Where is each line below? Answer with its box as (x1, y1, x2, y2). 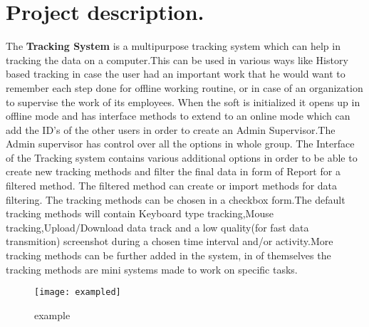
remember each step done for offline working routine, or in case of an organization (6, 80, 363, 95)
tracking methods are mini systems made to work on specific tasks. (6, 261, 298, 276)
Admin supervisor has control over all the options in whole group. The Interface (6, 136, 355, 151)
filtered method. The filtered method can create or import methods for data (6, 178, 338, 193)
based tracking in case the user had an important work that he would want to (6, 66, 345, 81)
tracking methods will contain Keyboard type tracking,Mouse (6, 206, 274, 221)
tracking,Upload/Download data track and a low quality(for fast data (6, 219, 309, 234)
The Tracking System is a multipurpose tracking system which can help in (6, 38, 341, 53)
